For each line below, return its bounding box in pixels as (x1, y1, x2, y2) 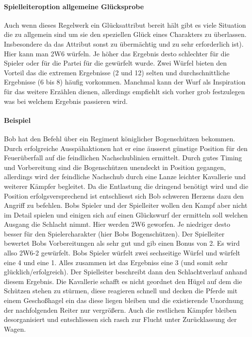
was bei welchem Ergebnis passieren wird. (4, 96, 128, 106)
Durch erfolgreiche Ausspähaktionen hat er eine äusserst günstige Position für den (4, 143, 248, 153)
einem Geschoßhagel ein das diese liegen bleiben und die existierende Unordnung (4, 295, 244, 305)
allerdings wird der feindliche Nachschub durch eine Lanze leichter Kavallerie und (4, 171, 246, 182)
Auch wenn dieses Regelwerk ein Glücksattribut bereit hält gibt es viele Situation (4, 19, 246, 30)
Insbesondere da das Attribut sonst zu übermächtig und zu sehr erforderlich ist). (4, 38, 244, 49)
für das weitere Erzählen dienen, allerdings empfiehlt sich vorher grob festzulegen (4, 86, 245, 96)
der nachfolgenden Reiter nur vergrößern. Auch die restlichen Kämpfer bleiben (4, 304, 237, 315)
